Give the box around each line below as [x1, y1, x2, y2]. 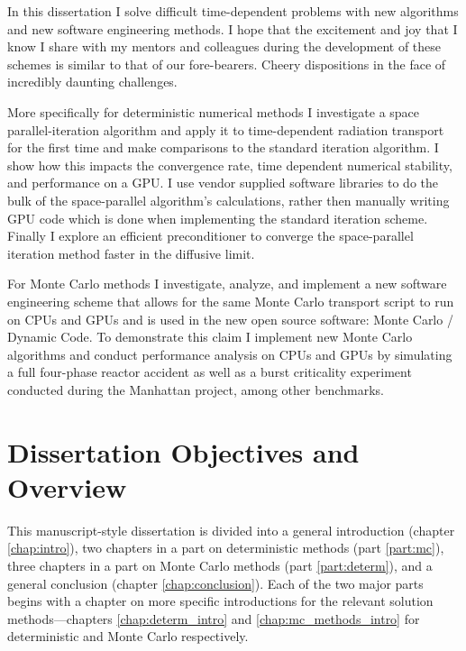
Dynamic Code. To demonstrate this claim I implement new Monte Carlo [7, 327, 413, 346]
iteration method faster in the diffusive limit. [7, 243, 255, 262]
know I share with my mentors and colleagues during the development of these [7, 37, 442, 56]
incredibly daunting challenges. [7, 72, 178, 91]
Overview [7, 468, 127, 505]
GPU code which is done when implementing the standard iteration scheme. [7, 208, 428, 227]
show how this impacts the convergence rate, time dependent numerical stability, [7, 155, 452, 174]
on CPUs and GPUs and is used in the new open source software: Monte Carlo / [7, 309, 453, 328]
